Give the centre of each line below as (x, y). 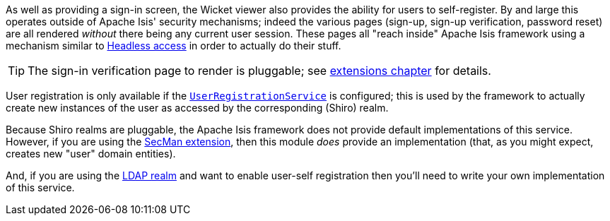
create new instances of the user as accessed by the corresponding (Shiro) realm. (197, 108)
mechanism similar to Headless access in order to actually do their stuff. (174, 46)
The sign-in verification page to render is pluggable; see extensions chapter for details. (259, 71)
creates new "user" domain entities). (91, 154)
